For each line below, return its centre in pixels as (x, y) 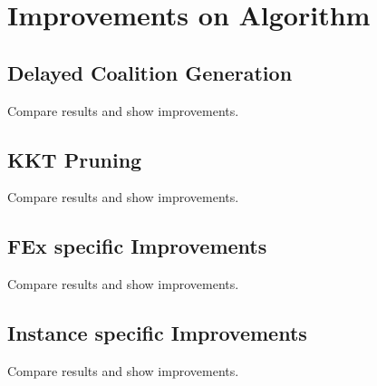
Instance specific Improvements (157, 333)
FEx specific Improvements (137, 246)
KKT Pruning (75, 159)
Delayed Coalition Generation (150, 72)
